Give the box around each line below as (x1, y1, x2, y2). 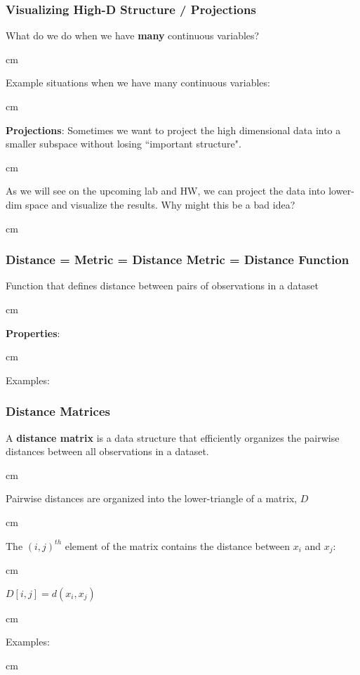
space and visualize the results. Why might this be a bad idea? (25, 197, 295, 211)
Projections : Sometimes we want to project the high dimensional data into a (6, 122, 341, 137)
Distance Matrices (6, 402, 110, 420)
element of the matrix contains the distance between (65, 538, 290, 553)
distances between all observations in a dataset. (6, 444, 209, 459)
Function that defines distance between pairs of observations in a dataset (6, 278, 319, 293)
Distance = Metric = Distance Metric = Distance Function (6, 251, 349, 268)
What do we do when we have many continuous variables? (6, 28, 260, 43)
